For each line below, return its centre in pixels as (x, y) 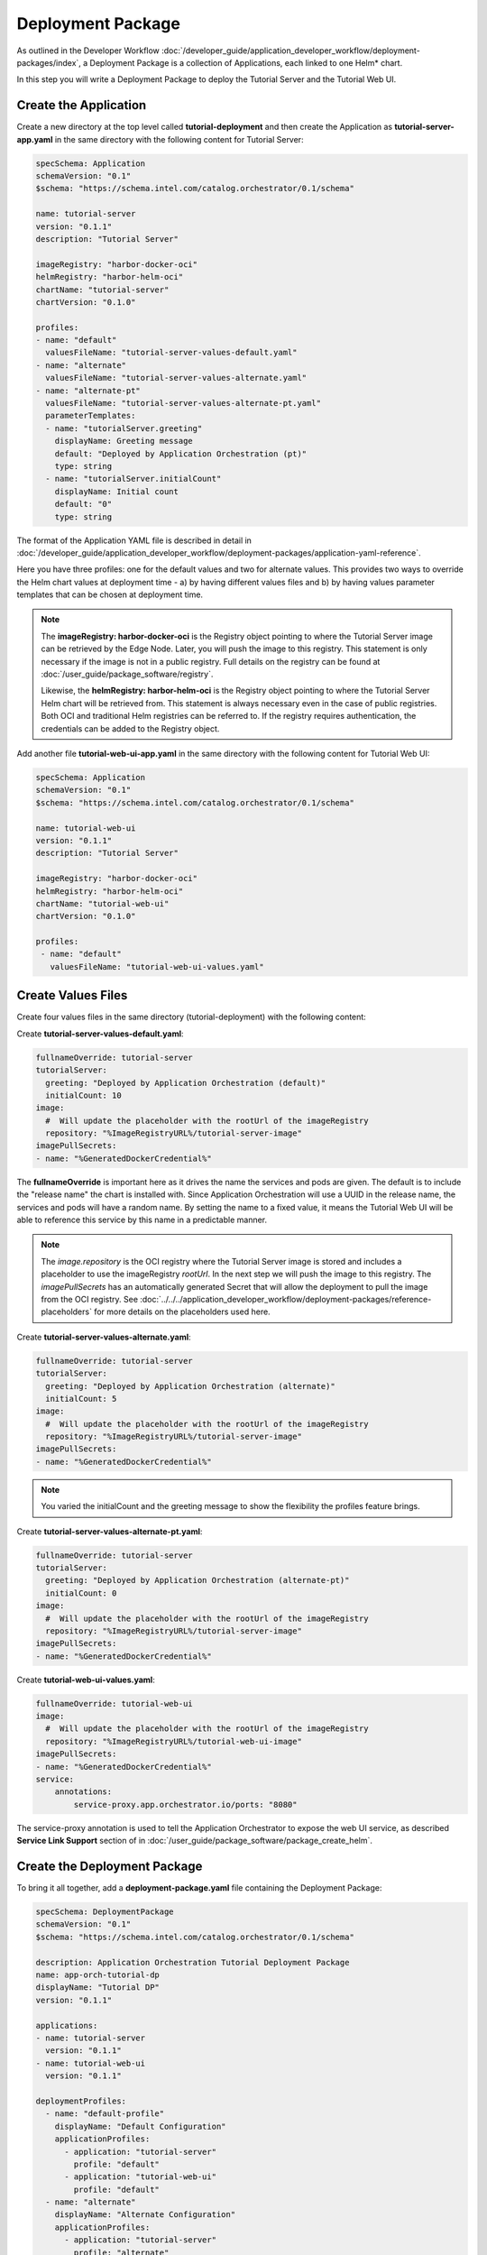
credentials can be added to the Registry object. (130, 728)
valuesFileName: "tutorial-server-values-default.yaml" (171, 353)
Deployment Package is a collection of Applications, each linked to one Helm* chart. (246, 62)
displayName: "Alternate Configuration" (145, 2215)
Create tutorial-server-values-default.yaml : (100, 1034)
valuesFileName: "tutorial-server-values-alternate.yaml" (176, 378)
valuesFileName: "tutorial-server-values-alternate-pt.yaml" (184, 403)
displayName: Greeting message (124, 441)
